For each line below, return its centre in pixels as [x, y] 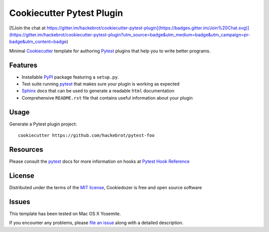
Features [23, 65]
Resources [26, 149]
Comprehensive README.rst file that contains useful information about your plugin [107, 98]
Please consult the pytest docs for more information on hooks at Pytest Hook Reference [99, 161]
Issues [20, 202]
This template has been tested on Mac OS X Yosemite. [65, 214]
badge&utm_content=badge [38, 42]
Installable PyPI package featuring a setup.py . [70, 77]
